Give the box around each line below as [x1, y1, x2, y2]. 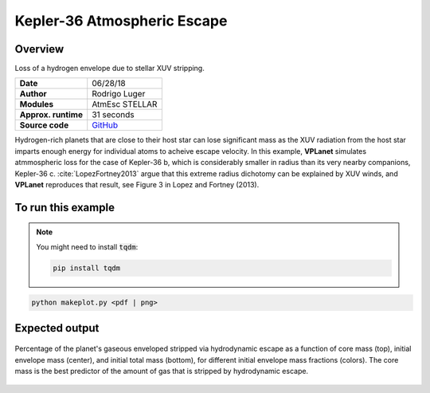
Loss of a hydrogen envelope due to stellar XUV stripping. [14, 64, 205, 73]
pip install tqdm [53, 263, 121, 273]
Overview [14, 42, 64, 56]
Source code [19, 120, 69, 131]
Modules [19, 99, 54, 110]
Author [19, 88, 47, 100]
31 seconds [92, 109, 135, 120]
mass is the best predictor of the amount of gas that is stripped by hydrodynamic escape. [14, 367, 309, 376]
